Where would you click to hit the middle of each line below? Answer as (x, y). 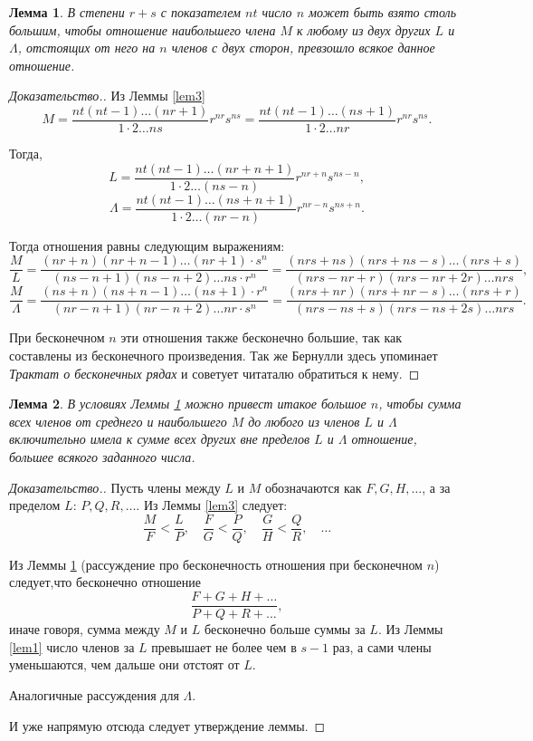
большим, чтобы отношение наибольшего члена (143, 29)
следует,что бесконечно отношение (105, 582)
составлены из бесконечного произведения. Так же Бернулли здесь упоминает (224, 356)
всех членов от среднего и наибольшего (118, 421)
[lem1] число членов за (72, 646)
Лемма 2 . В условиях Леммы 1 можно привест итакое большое (188, 404)
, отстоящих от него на (86, 48)
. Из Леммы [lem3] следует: (212, 505)
